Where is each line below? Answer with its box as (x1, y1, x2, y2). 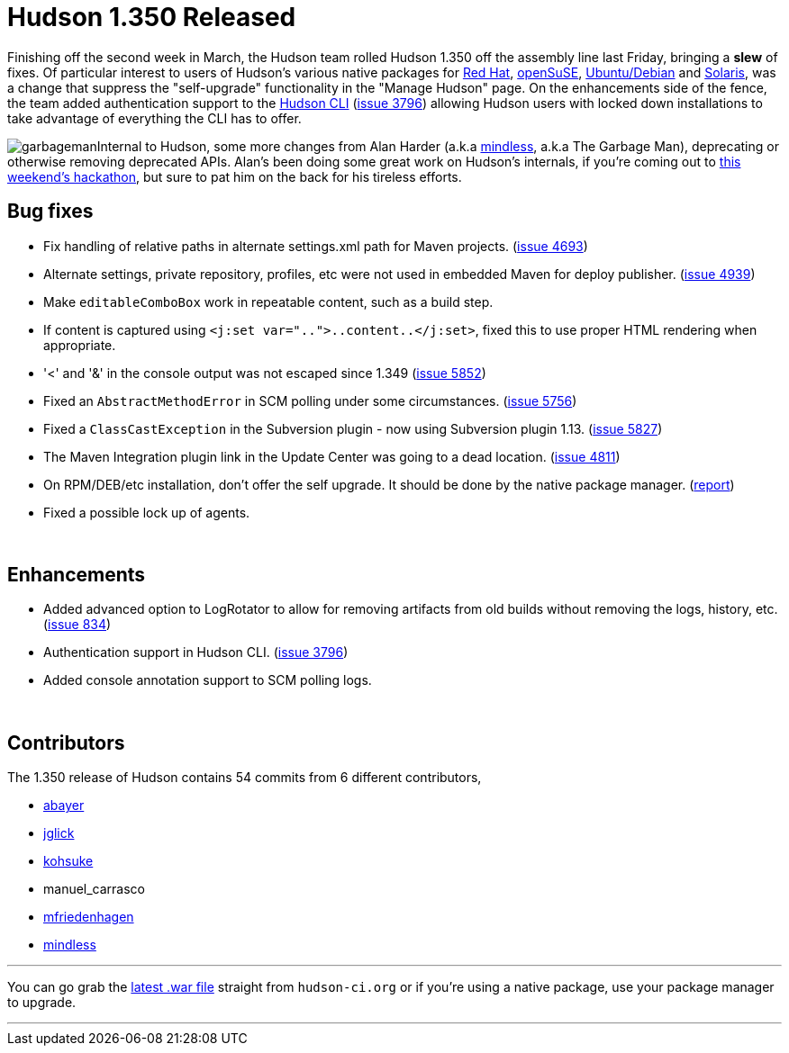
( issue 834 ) (43, 616, 112, 633)
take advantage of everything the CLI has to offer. (7, 110, 302, 126)
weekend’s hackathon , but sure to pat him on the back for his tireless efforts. (7, 168, 462, 184)
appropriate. (43, 337, 116, 353)
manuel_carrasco (43, 881, 146, 897)
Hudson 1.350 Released (7, 2, 296, 32)
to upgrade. (7, 994, 77, 1011)
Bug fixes (7, 200, 94, 223)
